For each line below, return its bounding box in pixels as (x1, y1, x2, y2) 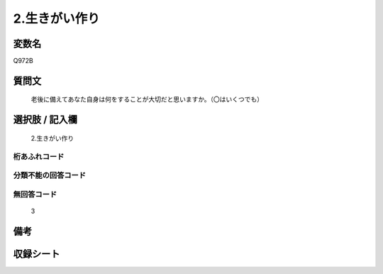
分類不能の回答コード (13, 170, 87, 180)
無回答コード (13, 189, 57, 199)
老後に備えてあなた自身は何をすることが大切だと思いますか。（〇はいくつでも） (30, 95, 264, 104)
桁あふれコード (13, 151, 65, 161)
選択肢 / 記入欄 (13, 114, 78, 126)
